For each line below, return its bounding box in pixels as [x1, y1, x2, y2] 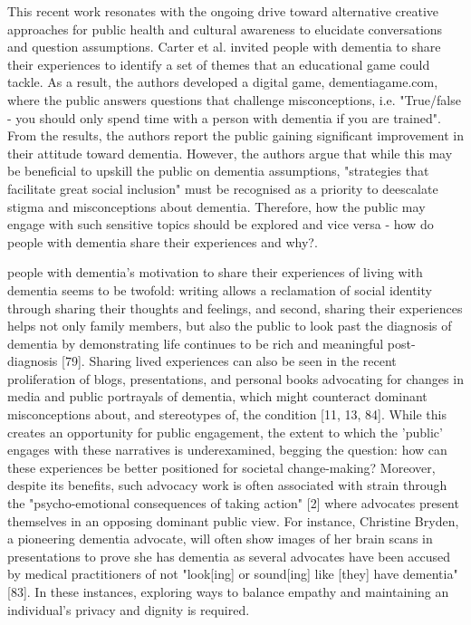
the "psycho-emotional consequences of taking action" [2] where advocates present [7, 494, 459, 513]
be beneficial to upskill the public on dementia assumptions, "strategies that [7, 161, 429, 180]
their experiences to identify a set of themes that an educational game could [7, 54, 430, 73]
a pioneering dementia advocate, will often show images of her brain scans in [7, 529, 433, 548]
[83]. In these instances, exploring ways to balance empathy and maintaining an [7, 582, 449, 601]
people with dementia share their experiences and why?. [7, 232, 318, 251]
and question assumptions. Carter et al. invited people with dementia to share [7, 37, 441, 56]
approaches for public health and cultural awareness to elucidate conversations [7, 19, 443, 38]
